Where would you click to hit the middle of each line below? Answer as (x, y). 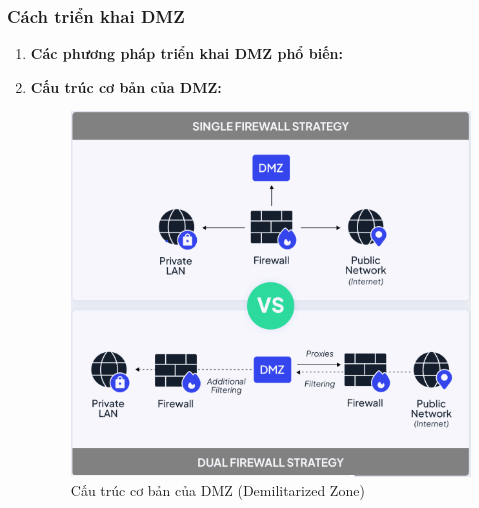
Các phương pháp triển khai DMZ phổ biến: (186, 53)
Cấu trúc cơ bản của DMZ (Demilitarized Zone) (217, 490)
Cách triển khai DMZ (96, 15)
